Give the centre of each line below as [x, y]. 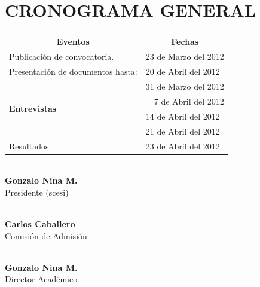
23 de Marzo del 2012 [185, 57]
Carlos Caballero [40, 224]
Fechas [185, 41]
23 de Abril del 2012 [183, 146]
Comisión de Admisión [46, 235]
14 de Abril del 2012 [183, 116]
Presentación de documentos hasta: [73, 71]
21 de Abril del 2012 [183, 131]
